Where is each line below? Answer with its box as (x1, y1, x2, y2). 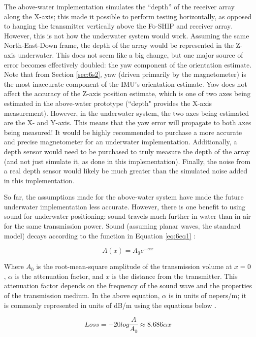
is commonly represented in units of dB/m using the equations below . (4, 300, 217, 310)
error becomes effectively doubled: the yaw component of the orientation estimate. (4, 59, 252, 69)
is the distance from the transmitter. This (112, 270, 238, 281)
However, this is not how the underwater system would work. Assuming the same (4, 30, 249, 40)
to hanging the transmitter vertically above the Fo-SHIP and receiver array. (4, 21, 232, 31)
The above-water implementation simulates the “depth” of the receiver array (4, 1, 235, 11)
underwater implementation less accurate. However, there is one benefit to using (4, 201, 246, 211)
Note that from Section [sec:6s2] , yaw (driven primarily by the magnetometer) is (4, 69, 246, 79)
